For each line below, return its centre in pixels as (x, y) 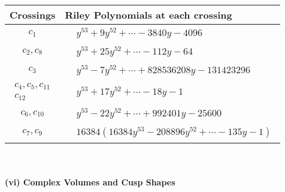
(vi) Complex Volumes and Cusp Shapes (90, 182)
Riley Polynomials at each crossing (148, 15)
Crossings (33, 15)
